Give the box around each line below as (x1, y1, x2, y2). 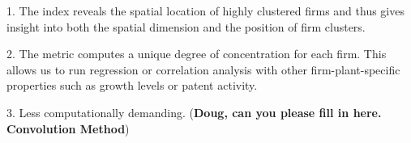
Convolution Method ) (6, 120, 130, 137)
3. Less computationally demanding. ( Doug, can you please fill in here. (6, 103, 382, 120)
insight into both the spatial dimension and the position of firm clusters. (6, 18, 366, 35)
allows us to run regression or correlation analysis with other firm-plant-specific (6, 61, 400, 78)
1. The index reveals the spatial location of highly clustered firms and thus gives (6, 2, 405, 19)
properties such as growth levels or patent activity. (6, 77, 258, 94)
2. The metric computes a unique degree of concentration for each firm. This (6, 45, 387, 62)
